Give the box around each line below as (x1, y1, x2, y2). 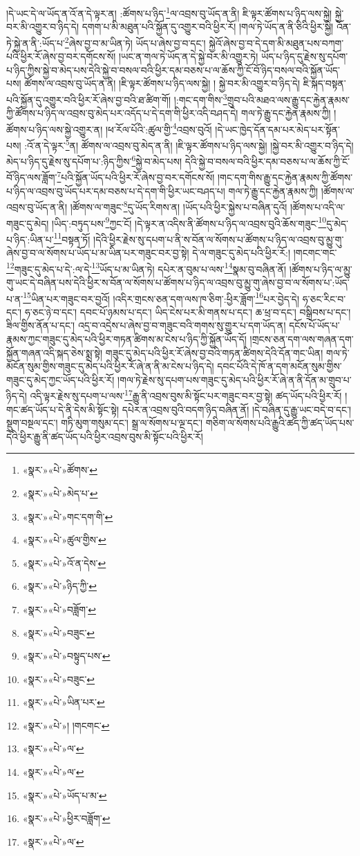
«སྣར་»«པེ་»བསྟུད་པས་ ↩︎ (22, 649, 111, 663)
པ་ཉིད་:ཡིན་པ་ (6, 232, 54, 246)
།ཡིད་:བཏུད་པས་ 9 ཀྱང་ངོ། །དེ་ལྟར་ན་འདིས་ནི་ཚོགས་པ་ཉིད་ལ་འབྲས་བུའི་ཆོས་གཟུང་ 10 (52, 214, 327, 230)
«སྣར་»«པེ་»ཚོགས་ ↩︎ (22, 463, 97, 477)
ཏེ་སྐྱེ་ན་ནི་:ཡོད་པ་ (6, 35, 65, 50)
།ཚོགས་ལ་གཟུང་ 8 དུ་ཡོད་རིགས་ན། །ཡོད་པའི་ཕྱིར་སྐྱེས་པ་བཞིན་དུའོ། (70, 198, 287, 214)
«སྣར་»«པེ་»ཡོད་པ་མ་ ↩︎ (22, 788, 107, 802)
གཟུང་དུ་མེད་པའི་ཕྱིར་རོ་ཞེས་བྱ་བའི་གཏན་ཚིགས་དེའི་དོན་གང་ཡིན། (105, 345, 323, 360)
